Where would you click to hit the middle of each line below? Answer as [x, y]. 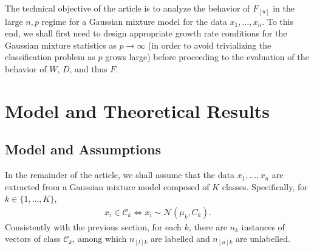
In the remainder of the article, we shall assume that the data [120, 175]
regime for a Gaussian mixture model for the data [134, 21]
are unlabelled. [263, 239]
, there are [208, 226]
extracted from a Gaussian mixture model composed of [107, 186]
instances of [263, 226]
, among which [100, 239]
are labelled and [180, 239]
